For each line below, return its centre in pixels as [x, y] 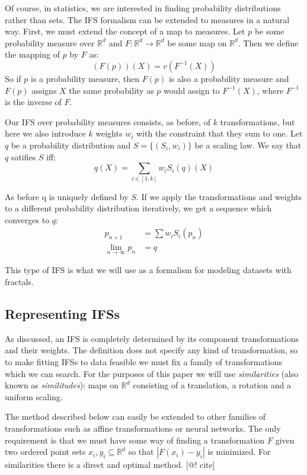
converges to [27, 219]
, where [270, 90]
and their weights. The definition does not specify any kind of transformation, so [151, 350]
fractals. [19, 281]
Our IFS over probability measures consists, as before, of [108, 121]
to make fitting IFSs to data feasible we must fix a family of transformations [144, 361]
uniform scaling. [34, 396]
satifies [23, 156]
